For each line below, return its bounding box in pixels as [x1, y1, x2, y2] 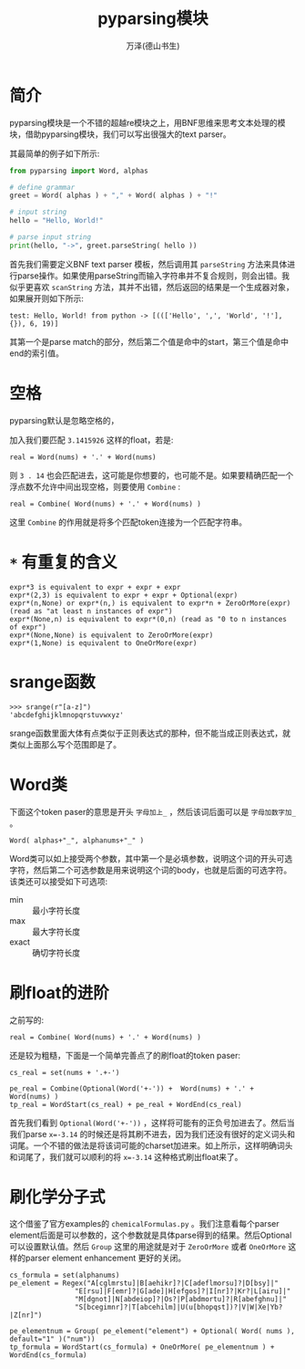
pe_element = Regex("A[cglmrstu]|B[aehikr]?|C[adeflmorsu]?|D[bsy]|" [9, 1279, 280, 1288]
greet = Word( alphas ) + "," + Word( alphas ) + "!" [9, 191, 219, 201]
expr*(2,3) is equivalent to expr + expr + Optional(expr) [9, 590, 239, 600]
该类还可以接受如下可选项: [9, 875, 108, 886]
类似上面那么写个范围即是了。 [9, 738, 121, 749]
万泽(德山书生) [126, 40, 180, 51]
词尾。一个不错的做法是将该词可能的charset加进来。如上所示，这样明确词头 [9, 1140, 293, 1151]
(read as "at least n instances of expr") [9, 606, 173, 616]
